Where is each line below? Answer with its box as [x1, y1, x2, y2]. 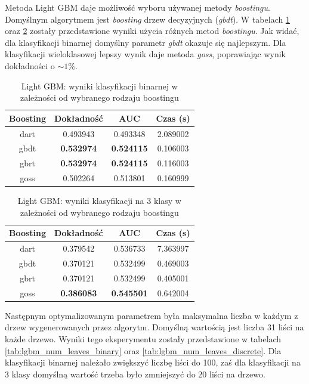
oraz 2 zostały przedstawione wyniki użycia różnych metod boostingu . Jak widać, [5, 24, 299, 37]
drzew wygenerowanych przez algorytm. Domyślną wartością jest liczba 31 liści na [5, 321, 304, 333]
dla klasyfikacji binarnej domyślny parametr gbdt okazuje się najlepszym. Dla [5, 36, 286, 48]
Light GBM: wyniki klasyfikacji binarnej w [21, 79, 178, 92]
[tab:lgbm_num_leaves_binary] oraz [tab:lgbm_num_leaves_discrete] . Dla [5, 344, 282, 357]
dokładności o [5, 59, 55, 72]
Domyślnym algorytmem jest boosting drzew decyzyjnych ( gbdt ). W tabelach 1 [5, 13, 290, 25]
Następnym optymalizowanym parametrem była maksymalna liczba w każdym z [5, 309, 298, 321]
